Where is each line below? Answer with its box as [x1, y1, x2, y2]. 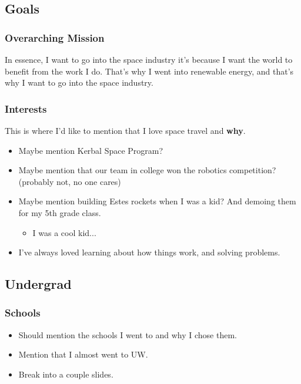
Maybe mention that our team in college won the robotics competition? [18, 164, 276, 176]
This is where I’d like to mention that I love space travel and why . [5, 124, 246, 136]
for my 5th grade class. [18, 206, 101, 218]
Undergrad [5, 275, 72, 293]
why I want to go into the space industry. [5, 76, 153, 89]
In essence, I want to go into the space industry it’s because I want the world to [5, 53, 293, 65]
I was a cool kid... [32, 226, 96, 238]
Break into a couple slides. [18, 368, 113, 380]
